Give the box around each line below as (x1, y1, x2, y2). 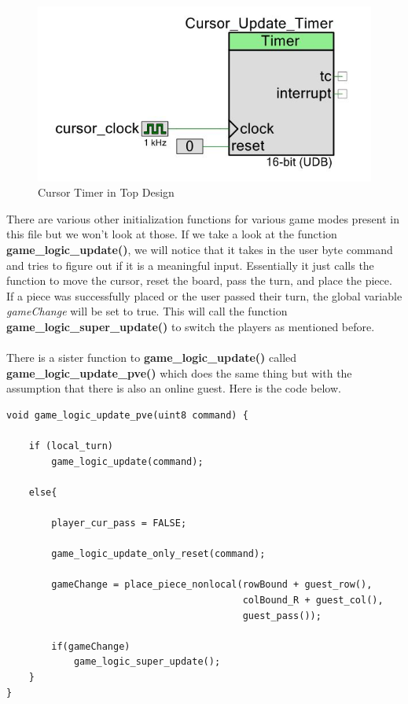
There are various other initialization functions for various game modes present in (6, 210, 399, 227)
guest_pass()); (242, 610, 322, 621)
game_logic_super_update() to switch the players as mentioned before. (6, 318, 375, 334)
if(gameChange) (51, 640, 130, 652)
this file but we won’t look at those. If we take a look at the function (6, 226, 337, 242)
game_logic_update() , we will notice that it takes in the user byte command (6, 241, 393, 257)
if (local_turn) (28, 440, 114, 452)
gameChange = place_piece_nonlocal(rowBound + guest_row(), (51, 579, 373, 591)
